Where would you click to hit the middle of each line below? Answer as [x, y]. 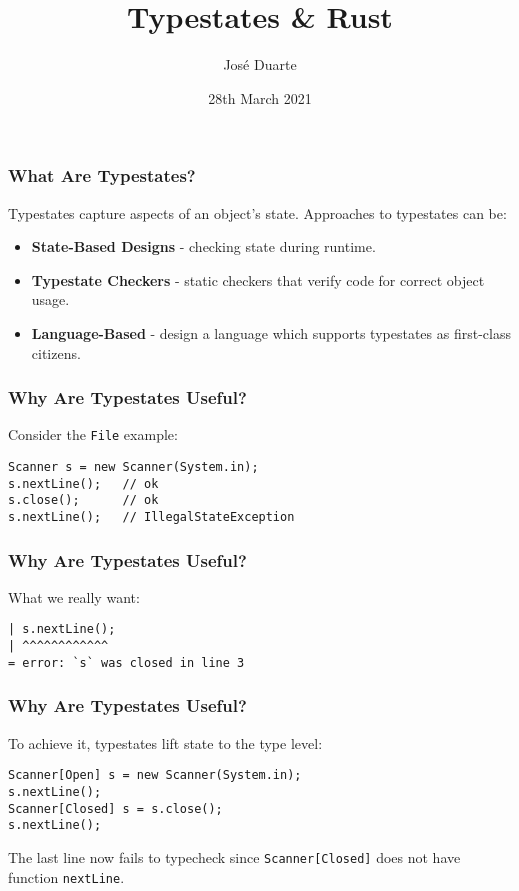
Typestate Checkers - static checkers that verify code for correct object [258, 279]
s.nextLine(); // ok [83, 483]
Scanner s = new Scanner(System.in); [133, 467]
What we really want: [74, 596]
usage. [50, 299]
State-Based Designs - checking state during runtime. [203, 246]
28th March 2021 [260, 97]
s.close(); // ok [83, 500]
